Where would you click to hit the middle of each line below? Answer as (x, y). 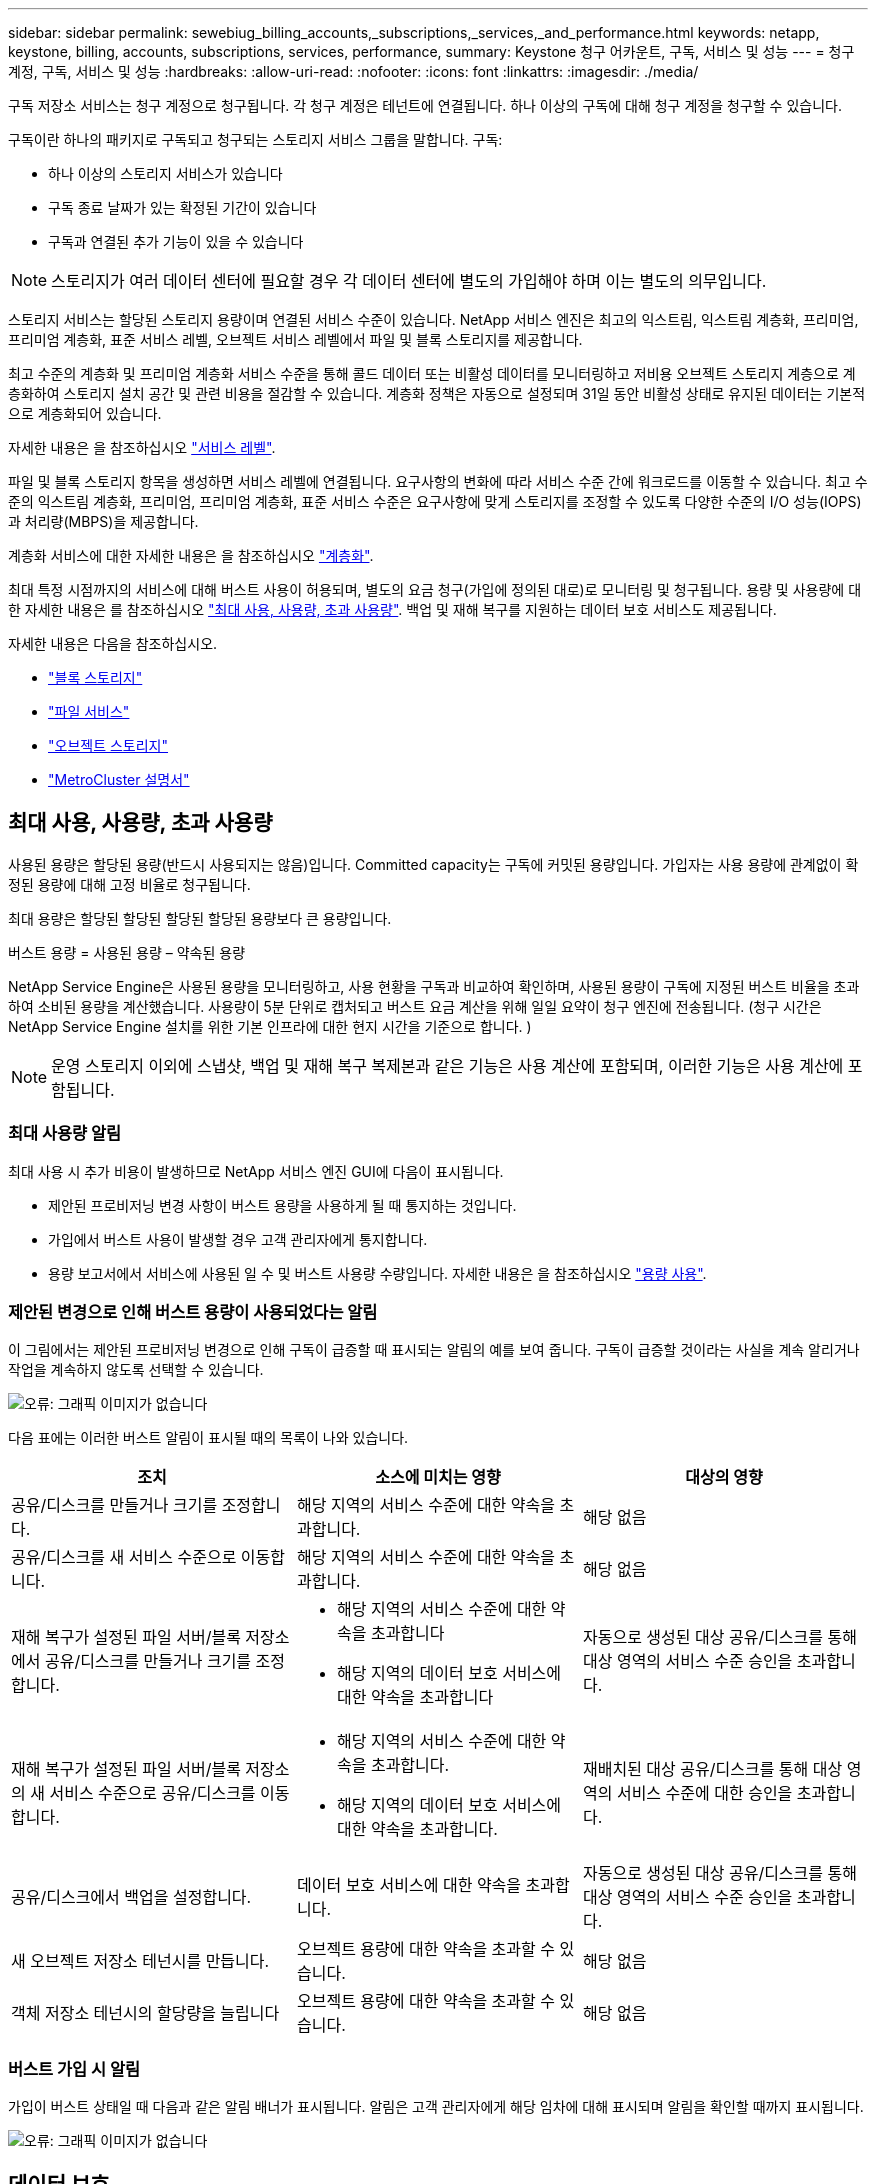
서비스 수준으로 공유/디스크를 (152, 1793)
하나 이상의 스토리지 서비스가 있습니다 (165, 173)
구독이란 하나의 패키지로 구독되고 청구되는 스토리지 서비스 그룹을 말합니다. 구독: (255, 139)
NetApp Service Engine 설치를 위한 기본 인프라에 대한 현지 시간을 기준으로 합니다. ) (270, 1026)
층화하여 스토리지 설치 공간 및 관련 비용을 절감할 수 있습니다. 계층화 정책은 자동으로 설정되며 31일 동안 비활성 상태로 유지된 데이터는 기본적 (437, 393)
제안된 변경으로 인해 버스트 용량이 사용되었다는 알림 (193, 1311)
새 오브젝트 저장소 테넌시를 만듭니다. (140, 1961)
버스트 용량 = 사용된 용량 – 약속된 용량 (127, 952)
